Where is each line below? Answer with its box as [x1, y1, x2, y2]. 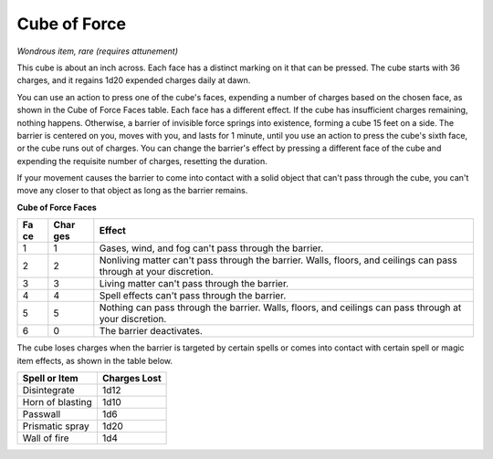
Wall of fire [22, 432, 69, 444]
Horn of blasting [22, 396, 92, 409]
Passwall [22, 408, 61, 421]
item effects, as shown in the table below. [16, 355, 173, 366]
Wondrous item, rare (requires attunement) [16, 46, 178, 57]
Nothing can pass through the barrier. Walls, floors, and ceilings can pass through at [99, 301, 462, 314]
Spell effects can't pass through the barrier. [99, 289, 287, 302]
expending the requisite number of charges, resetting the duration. [16, 155, 268, 166]
